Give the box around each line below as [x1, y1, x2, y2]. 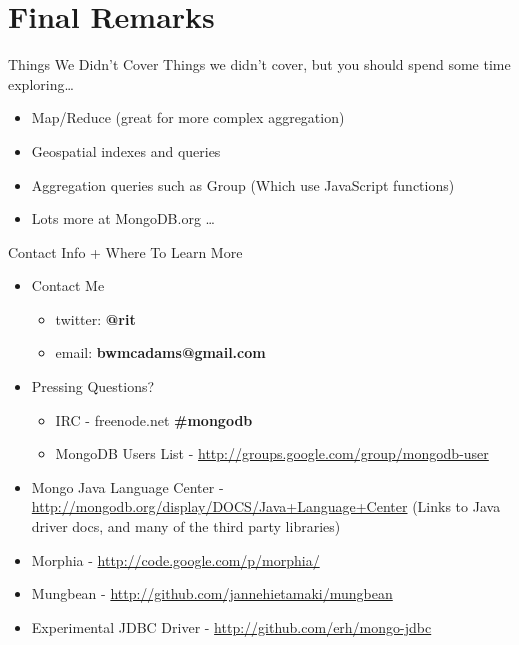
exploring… [8, 73, 74, 94]
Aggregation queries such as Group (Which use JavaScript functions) [31, 174, 455, 195]
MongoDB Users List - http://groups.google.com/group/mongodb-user [55, 443, 489, 464]
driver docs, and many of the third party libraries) [31, 516, 341, 537]
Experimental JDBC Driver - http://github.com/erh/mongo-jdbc [31, 616, 432, 637]
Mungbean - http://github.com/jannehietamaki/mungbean [31, 583, 393, 604]
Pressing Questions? [31, 376, 155, 397]
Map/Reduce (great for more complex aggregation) [31, 107, 345, 128]
